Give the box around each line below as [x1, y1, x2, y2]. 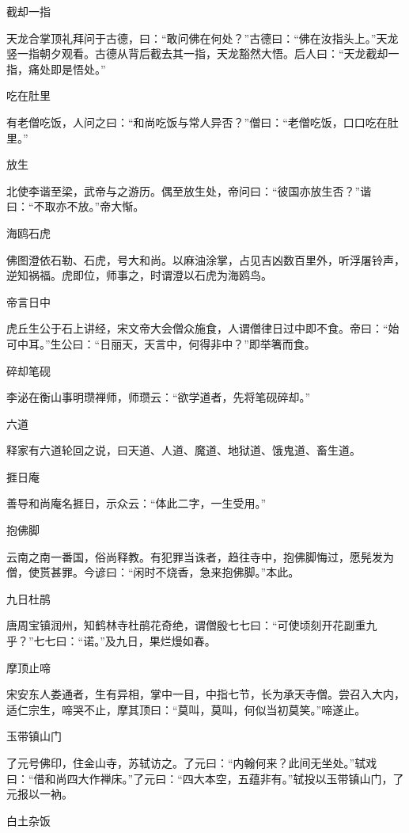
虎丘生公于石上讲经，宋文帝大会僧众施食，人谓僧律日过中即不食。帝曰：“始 [6, 320, 400, 337]
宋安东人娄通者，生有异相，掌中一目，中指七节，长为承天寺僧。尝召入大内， [6, 686, 405, 702]
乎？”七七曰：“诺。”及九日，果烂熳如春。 [6, 633, 216, 649]
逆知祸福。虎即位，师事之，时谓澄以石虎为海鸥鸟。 [6, 267, 272, 283]
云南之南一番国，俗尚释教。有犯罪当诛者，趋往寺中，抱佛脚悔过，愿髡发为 [6, 548, 394, 565]
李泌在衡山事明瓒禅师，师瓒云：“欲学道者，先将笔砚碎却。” [6, 389, 311, 405]
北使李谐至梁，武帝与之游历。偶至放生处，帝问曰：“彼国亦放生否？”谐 [6, 182, 372, 199]
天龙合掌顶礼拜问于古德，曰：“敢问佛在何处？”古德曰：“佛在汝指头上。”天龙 [6, 29, 399, 46]
